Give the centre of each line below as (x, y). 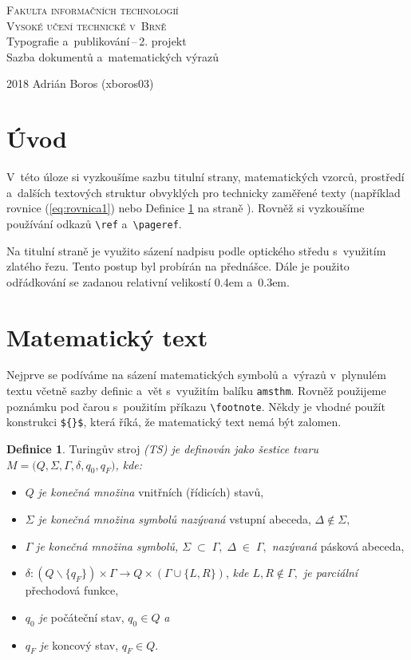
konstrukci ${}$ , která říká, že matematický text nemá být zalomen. (174, 422)
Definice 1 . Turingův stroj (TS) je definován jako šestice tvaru (162, 449)
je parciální (330, 573)
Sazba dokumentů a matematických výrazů (113, 56)
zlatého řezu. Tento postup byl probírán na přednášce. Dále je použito (178, 266)
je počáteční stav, (81, 617)
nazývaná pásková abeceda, (338, 545)
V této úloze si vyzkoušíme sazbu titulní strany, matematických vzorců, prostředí (205, 177)
